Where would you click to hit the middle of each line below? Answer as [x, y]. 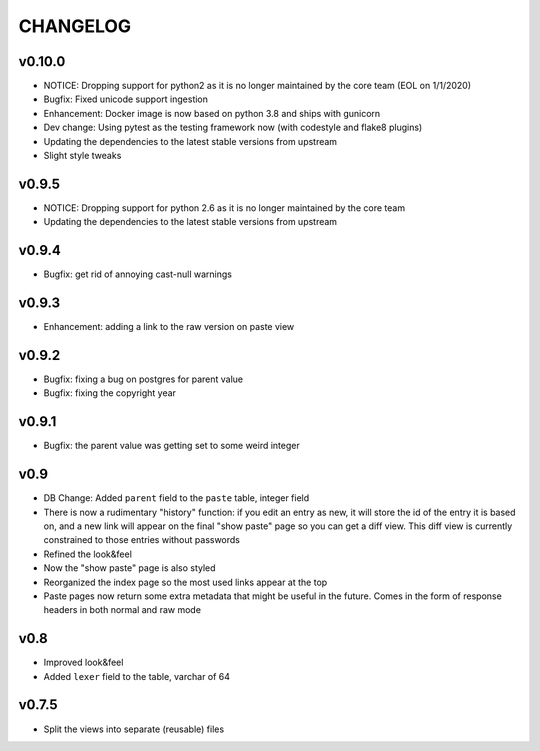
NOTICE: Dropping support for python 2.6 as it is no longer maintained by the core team [224, 207]
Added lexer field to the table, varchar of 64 [136, 676]
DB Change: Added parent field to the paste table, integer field [176, 498]
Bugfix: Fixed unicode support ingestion [126, 99]
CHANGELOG [75, 26]
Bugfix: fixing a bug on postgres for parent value [143, 379]
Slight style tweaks [82, 156]
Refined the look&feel [87, 554]
